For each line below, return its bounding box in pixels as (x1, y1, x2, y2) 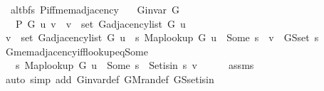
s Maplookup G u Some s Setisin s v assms (15, 58, 254, 73)
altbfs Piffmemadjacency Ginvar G (10, 2, 179, 16)
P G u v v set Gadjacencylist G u (15, 16, 186, 31)
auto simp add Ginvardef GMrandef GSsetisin (5, 71, 214, 86)
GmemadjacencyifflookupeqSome (5, 43, 148, 58)
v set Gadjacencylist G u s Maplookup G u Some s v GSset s (5, 30, 319, 45)
